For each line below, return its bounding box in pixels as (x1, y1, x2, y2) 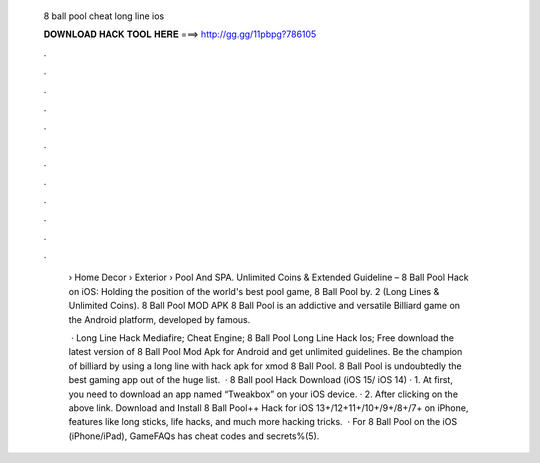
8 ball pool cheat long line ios (43, 10, 165, 22)
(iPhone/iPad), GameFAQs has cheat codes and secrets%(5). (68, 430, 320, 442)
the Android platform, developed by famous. (68, 313, 251, 325)
